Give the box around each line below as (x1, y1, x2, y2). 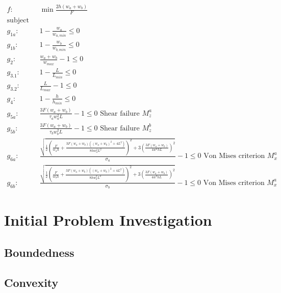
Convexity (4, 274, 59, 290)
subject (7, 17, 29, 24)
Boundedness (4, 244, 74, 260)
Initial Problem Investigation (4, 209, 212, 230)
